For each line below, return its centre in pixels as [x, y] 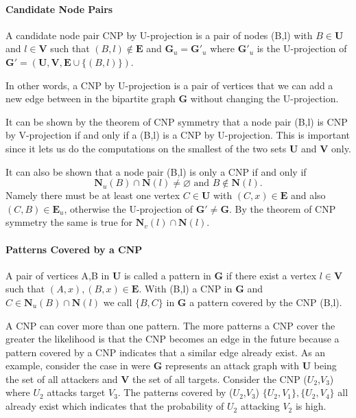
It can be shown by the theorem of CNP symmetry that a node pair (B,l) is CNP [177, 121]
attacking [260, 406]
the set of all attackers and [62, 379]
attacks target [76, 392]
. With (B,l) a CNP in [186, 289]
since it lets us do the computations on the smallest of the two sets [146, 148]
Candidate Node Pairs [59, 9]
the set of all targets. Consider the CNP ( [220, 379]
